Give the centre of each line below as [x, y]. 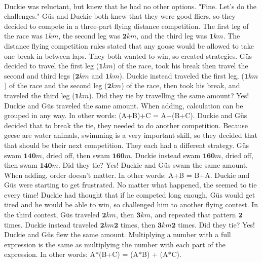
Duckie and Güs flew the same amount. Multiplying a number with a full [118, 234]
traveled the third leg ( [40, 95]
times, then [138, 224]
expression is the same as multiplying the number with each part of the [115, 244]
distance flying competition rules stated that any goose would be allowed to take [129, 45]
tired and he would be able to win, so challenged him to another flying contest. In [131, 204]
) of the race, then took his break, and [181, 85]
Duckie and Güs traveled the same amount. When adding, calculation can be [124, 105]
